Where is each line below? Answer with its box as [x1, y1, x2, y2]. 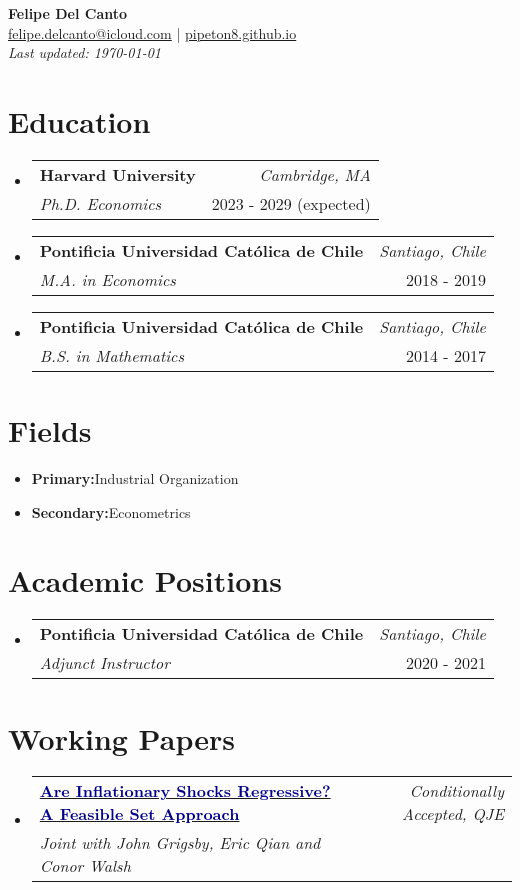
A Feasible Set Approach [39, 802, 240, 826]
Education [8, 100, 151, 141]
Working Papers [8, 717, 235, 758]
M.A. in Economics [39, 267, 176, 291]
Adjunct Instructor [39, 651, 170, 675]
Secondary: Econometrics [31, 501, 191, 522]
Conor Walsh [39, 854, 131, 878]
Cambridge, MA [259, 162, 371, 186]
